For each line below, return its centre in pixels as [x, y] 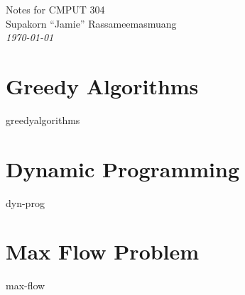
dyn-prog [25, 202]
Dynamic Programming [123, 168]
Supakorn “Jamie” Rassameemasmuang [91, 23]
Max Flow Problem [103, 251]
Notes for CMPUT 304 [55, 9]
